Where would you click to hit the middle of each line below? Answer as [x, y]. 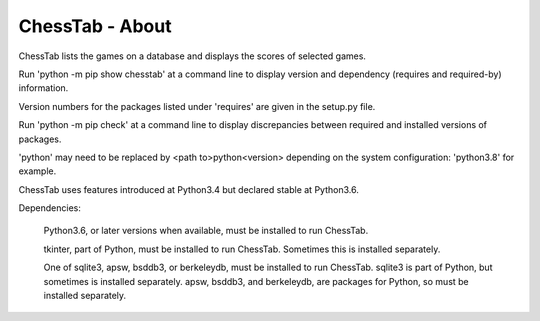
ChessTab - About [95, 26]
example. [37, 171]
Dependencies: [50, 208]
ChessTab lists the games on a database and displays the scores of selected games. [192, 56]
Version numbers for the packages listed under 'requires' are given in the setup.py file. [197, 106]
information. [43, 88]
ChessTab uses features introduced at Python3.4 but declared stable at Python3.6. [188, 189]
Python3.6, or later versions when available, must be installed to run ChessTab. [206, 231]
